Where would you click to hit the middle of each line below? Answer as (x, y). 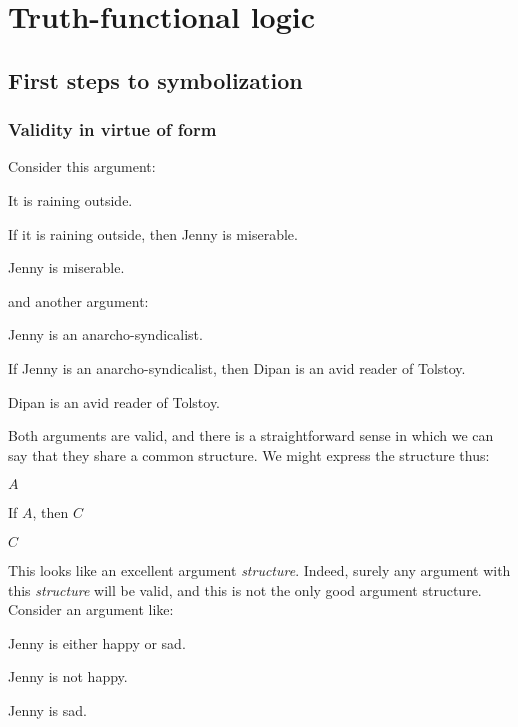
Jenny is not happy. (68, 676)
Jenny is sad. (47, 709)
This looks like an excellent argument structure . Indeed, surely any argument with (259, 569)
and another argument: (78, 300)
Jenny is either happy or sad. (97, 642)
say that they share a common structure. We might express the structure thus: (249, 454)
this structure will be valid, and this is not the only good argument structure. (245, 589)
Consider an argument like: (91, 609)
